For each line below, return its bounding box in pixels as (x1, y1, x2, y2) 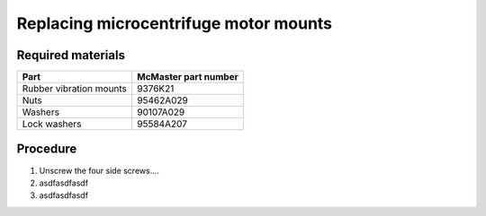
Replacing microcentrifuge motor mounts (16, 13, 333, 33)
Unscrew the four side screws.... (39, 165, 159, 176)
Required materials (16, 48, 126, 63)
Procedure (16, 142, 77, 157)
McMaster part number (136, 71, 238, 83)
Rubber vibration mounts (22, 82, 128, 95)
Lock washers (22, 117, 82, 130)
